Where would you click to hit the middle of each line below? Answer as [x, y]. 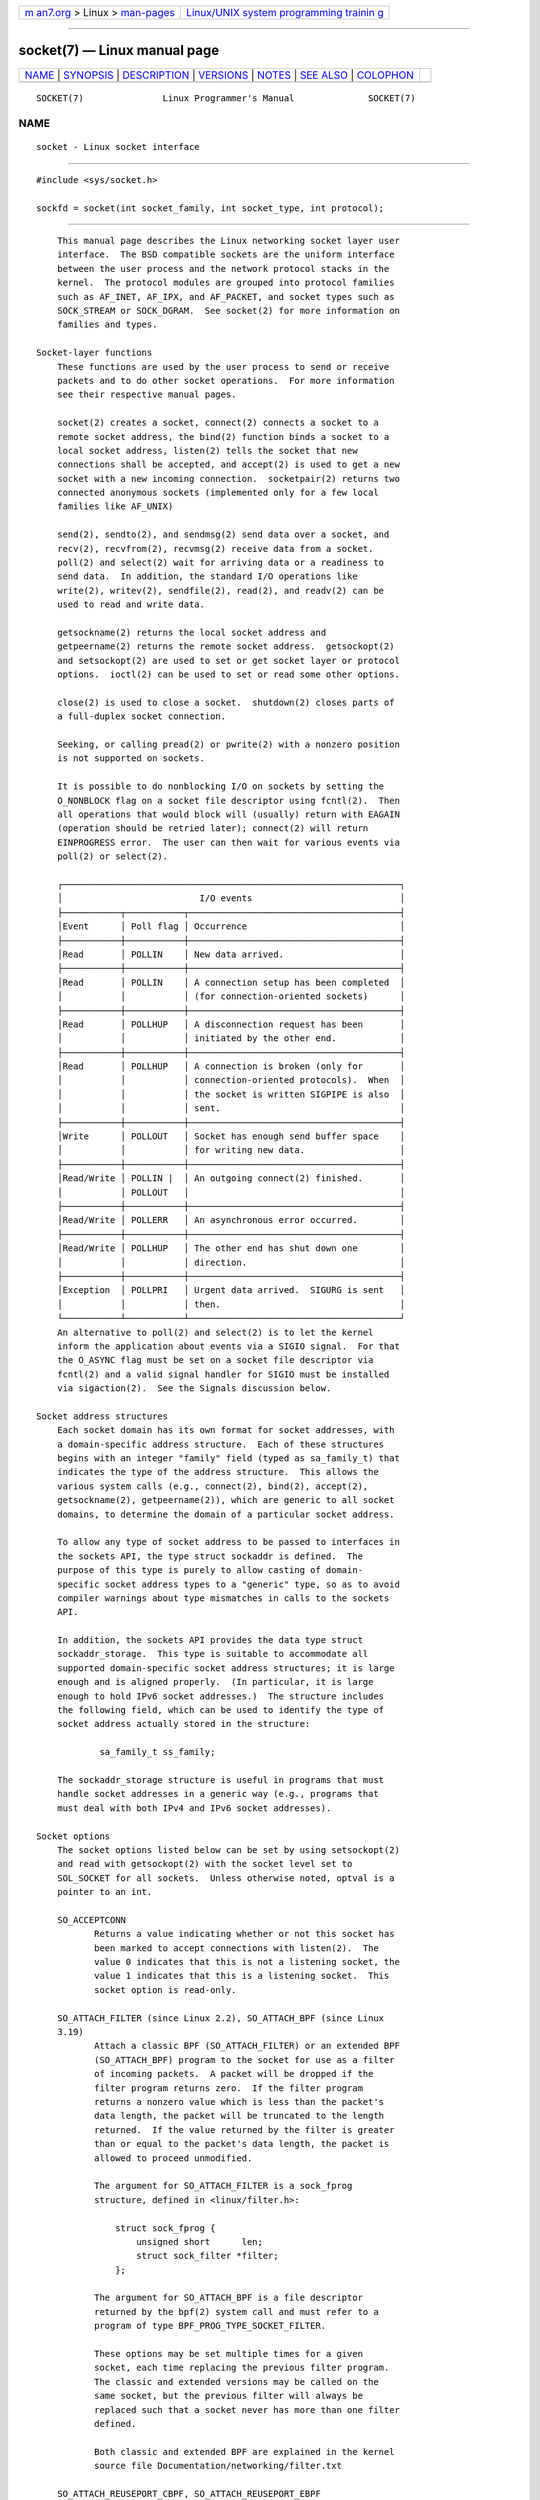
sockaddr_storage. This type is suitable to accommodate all [212, 1654]
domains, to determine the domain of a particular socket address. [225, 1514]
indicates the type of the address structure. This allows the [217, 1472]
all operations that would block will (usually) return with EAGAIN [228, 814]
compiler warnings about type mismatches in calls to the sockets [223, 1598]
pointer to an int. [104, 1892]
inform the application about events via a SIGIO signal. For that [228, 1346]
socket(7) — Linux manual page [119, 50]
